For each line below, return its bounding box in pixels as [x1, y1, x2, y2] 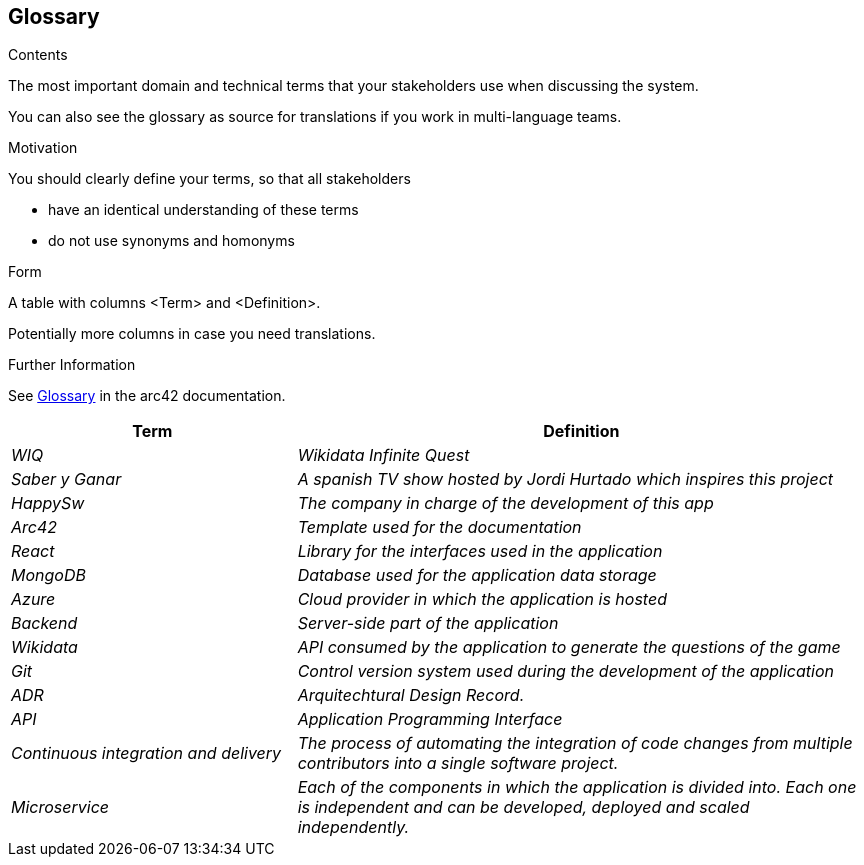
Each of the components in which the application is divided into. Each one [297, 777, 857, 798]
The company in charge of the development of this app [297, 493, 714, 514]
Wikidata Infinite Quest [297, 445, 470, 466]
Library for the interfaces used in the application [297, 541, 663, 562]
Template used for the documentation [297, 517, 582, 538]
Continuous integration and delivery [11, 743, 282, 764]
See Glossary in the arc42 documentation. [8, 387, 286, 405]
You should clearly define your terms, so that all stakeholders [8, 170, 411, 188]
